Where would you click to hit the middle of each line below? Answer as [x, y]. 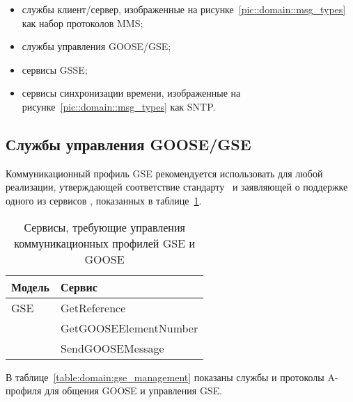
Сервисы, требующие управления [104, 227]
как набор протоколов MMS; [83, 23]
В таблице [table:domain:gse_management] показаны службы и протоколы [165, 377]
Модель [31, 287]
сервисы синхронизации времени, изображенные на [131, 93]
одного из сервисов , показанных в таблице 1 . [104, 200]
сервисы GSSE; [55, 69]
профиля [24, 391]
